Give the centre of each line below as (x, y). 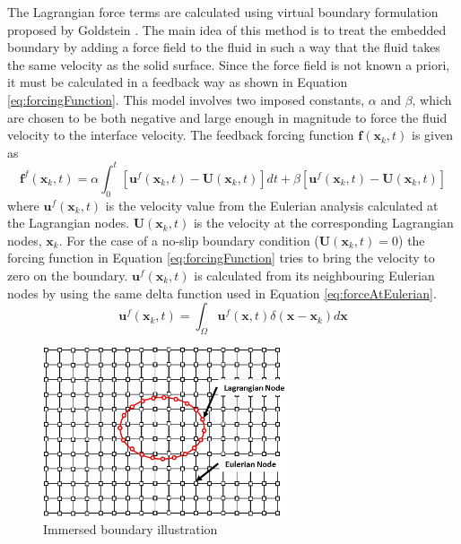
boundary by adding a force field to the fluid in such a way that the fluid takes (224, 47)
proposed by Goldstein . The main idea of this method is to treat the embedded (227, 29)
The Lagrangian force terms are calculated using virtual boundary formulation (223, 12)
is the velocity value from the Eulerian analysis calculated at (272, 205)
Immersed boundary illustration (130, 528)
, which (432, 99)
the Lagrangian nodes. (69, 223)
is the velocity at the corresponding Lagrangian (323, 223)
